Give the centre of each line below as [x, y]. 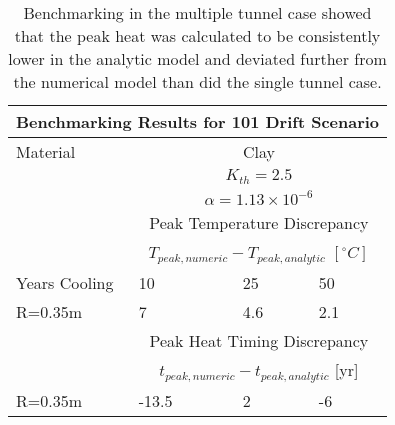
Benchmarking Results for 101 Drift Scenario [198, 121]
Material [46, 151]
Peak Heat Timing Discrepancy [259, 340]
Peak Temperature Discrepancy [259, 222]
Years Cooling [65, 282]
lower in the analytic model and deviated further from [197, 58]
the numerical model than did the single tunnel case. [197, 81]
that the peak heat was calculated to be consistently [197, 35]
